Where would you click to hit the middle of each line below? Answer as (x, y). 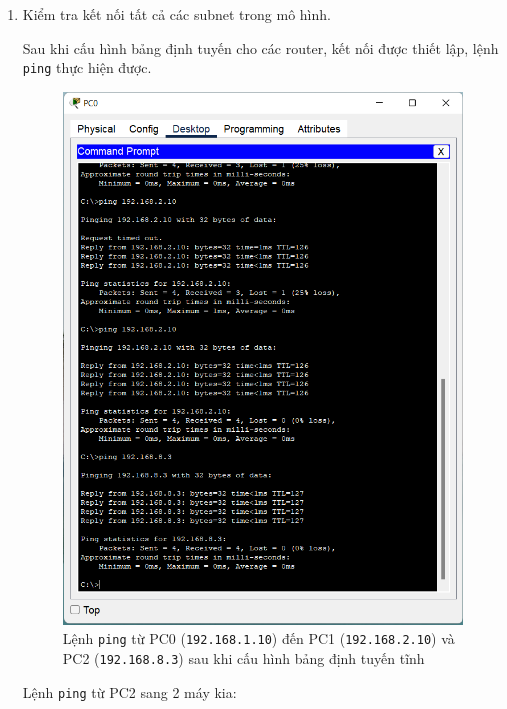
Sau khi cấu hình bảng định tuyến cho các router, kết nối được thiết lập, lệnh (260, 47)
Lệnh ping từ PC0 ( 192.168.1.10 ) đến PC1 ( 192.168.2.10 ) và (258, 638)
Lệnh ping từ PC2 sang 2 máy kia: (129, 691)
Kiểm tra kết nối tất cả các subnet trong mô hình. (176, 14)
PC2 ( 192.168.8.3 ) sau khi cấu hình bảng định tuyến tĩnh (243, 658)
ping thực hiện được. (87, 67)
